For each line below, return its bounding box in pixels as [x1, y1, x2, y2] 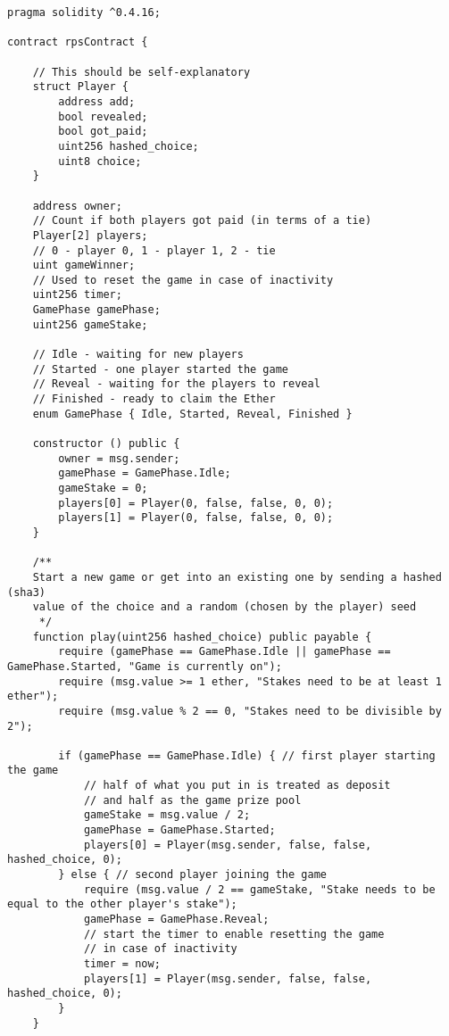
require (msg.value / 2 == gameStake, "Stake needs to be [83, 883, 436, 896]
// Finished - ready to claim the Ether [32, 393, 276, 406]
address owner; [32, 199, 122, 212]
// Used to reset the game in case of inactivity [32, 273, 334, 286]
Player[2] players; [32, 228, 148, 242]
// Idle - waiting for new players [32, 348, 244, 361]
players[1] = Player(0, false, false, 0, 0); [58, 511, 334, 525]
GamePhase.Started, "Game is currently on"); [7, 659, 282, 673]
